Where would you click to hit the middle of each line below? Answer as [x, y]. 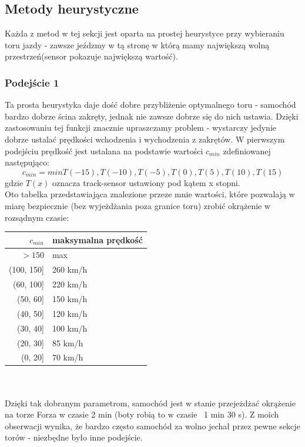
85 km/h [68, 342]
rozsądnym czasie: [37, 217]
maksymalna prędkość [97, 239]
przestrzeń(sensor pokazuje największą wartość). [91, 56]
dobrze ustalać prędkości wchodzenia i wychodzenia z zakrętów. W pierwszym [145, 139]
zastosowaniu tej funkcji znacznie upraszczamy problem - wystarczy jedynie [140, 128]
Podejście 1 [32, 82]
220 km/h [70, 284]
